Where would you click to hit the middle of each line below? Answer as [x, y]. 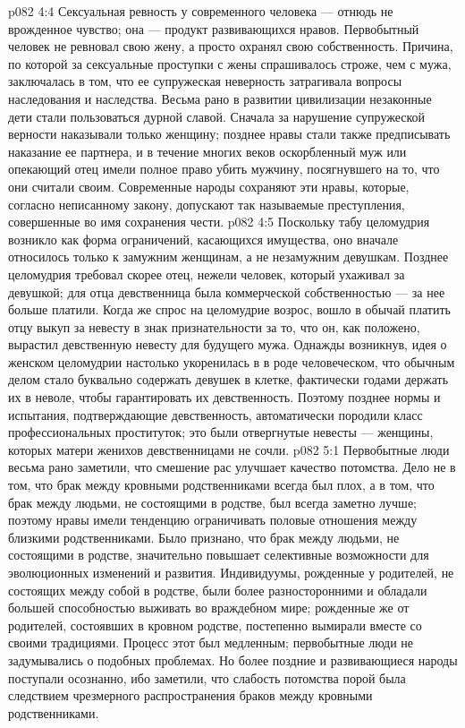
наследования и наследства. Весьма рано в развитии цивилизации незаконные [220, 98]
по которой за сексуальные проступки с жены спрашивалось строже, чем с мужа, [230, 63]
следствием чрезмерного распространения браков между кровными [190, 695]
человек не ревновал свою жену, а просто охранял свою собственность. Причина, [231, 46]
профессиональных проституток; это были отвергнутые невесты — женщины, [221, 432]
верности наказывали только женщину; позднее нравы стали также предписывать [229, 134]
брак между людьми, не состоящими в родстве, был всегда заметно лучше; [212, 502]
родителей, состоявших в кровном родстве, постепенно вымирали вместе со [215, 625]
